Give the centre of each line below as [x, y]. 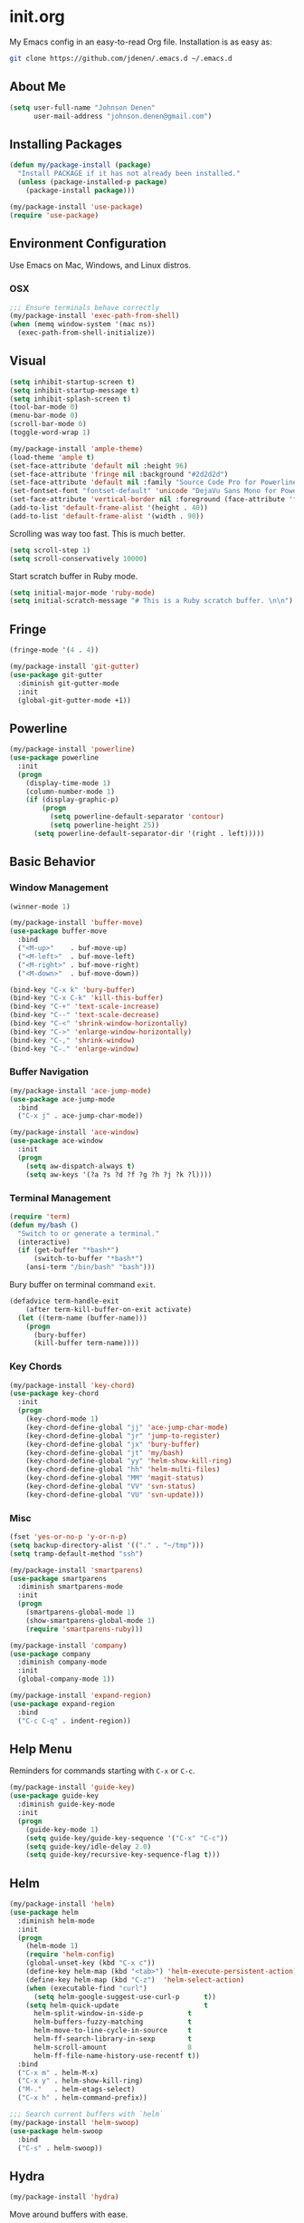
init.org [37, 17]
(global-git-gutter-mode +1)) [74, 700]
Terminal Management [60, 1198]
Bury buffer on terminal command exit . [83, 1285]
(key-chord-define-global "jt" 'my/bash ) [104, 1452]
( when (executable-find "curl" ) [86, 1988]
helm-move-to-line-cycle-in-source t [113, 2031]
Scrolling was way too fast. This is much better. [97, 533]
